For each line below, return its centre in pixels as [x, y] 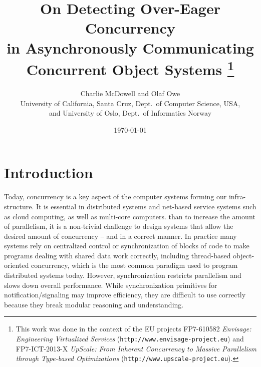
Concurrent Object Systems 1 [130, 68]
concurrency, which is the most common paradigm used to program [135, 265]
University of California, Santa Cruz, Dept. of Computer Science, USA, [130, 103]
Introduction [49, 172]
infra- [237, 197]
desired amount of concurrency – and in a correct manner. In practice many [120, 236]
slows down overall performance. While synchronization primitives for [111, 285]
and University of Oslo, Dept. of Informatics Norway [130, 113]
